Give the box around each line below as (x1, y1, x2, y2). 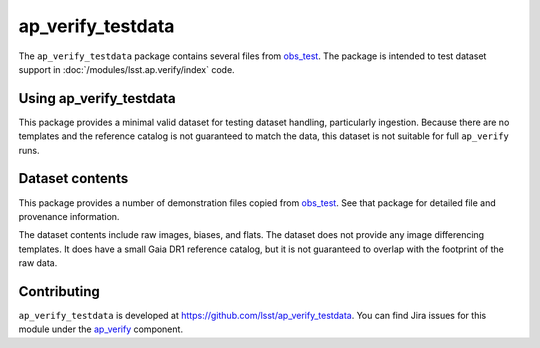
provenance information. (18, 210, 120, 222)
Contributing (18, 283, 100, 300)
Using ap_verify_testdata (18, 90, 176, 107)
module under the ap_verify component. (18, 323, 184, 335)
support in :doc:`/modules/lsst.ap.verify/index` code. (18, 63, 235, 75)
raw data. (18, 257, 58, 269)
